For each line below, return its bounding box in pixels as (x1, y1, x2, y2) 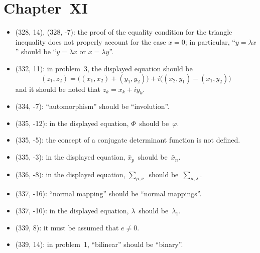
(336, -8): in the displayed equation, (15, 169, 125, 179)
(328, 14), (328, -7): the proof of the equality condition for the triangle (15, 27, 232, 37)
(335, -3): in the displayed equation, (15, 152, 125, 162)
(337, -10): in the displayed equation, (15, 205, 129, 215)
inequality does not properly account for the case (15, 36, 166, 47)
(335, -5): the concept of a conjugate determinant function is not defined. (15, 135, 240, 145)
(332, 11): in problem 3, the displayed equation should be (15, 63, 193, 73)
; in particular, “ (185, 36, 235, 47)
